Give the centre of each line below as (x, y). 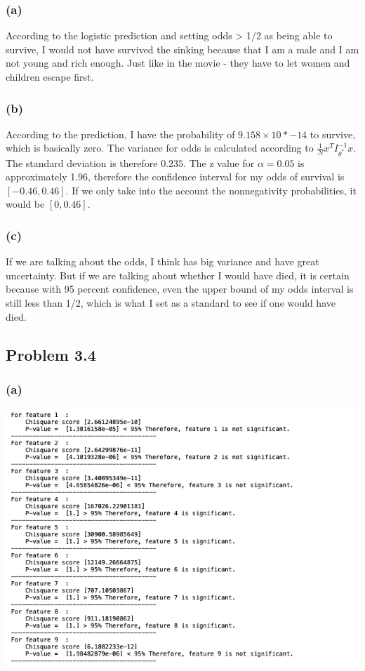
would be (25, 204)
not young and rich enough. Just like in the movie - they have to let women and (178, 63)
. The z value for (219, 162)
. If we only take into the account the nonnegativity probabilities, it (211, 190)
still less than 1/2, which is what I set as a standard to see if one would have (171, 303)
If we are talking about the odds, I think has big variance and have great (162, 261)
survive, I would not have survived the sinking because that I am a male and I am (182, 49)
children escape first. (50, 77)
